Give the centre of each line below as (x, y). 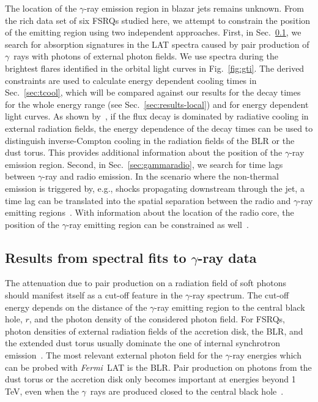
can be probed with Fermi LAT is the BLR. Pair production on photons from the (158, 367)
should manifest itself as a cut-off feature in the (94, 295)
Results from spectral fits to (96, 257)
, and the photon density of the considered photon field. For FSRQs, (157, 319)
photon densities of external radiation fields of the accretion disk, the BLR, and (154, 331)
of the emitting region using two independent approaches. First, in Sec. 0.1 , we (153, 32)
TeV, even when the (42, 391)
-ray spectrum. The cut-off (239, 295)
